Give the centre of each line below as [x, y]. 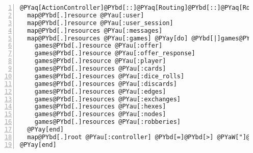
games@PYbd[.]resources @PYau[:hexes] [100, 107]
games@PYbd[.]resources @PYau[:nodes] [100, 114]
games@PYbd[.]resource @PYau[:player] [100, 61]
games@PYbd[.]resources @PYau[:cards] [100, 69]
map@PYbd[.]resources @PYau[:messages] [95, 30]
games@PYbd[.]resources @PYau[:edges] [100, 91]
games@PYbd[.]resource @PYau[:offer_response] [115, 53]
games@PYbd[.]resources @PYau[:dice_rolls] [109, 76]
